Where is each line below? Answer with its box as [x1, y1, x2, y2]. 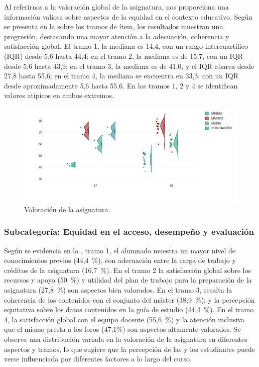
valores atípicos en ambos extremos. [4, 90, 114, 101]
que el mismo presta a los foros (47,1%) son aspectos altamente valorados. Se [4, 324, 241, 334]
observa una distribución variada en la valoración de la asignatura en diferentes [4, 334, 247, 344]
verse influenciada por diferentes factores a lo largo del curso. [4, 353, 192, 364]
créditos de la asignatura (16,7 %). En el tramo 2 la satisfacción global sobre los [4, 264, 251, 275]
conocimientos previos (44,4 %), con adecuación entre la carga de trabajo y [4, 255, 236, 265]
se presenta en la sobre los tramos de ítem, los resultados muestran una [4, 21, 223, 32]
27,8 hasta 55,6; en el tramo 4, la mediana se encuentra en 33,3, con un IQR [4, 70, 239, 81]
